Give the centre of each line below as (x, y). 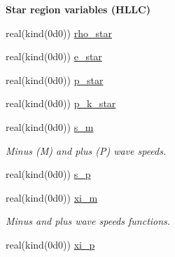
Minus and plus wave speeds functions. (88, 221)
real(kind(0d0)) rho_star (59, 33)
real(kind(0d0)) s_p (48, 174)
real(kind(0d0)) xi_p (50, 244)
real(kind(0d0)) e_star (54, 56)
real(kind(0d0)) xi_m (52, 197)
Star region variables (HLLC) (78, 9)
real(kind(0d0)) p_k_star (61, 103)
